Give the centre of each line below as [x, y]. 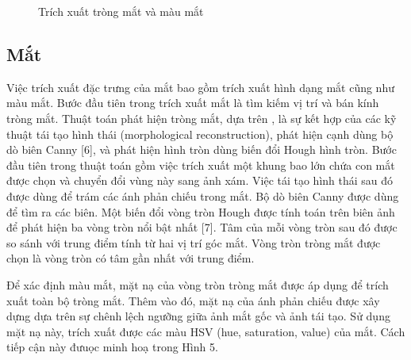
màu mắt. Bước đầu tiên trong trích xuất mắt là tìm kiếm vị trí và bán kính [193, 103]
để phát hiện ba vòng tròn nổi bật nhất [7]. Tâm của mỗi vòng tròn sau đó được [202, 227]
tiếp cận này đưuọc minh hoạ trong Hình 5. [112, 347]
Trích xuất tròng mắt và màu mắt [121, 11]
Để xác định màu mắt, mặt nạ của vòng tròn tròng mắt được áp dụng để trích [198, 284]
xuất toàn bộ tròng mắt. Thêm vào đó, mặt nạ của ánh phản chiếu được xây [193, 300]
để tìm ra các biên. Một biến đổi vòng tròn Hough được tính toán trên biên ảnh [201, 211]
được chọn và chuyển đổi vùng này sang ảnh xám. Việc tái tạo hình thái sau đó [200, 180]
